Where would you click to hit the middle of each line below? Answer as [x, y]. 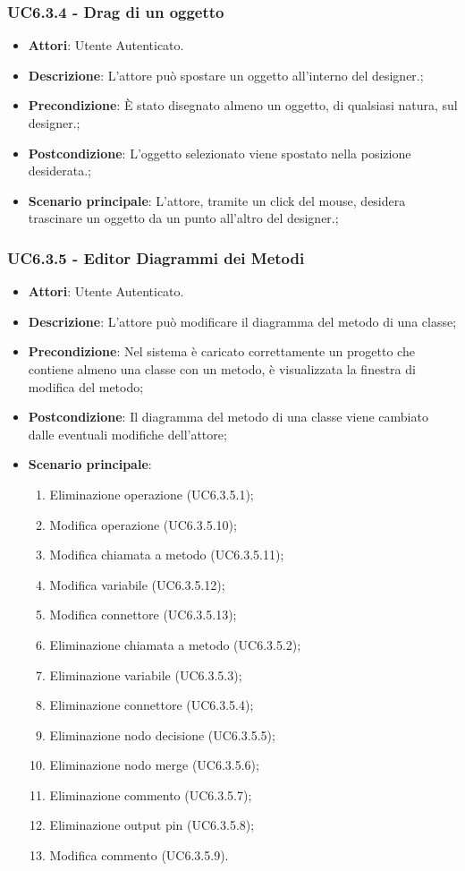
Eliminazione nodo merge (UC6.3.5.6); [154, 765]
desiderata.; [59, 171]
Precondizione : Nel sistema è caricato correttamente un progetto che [221, 351]
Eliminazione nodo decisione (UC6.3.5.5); [162, 734]
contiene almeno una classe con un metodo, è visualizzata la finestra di [222, 368]
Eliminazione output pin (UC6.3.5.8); [152, 825]
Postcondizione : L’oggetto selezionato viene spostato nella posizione [220, 153]
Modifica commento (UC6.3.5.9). [139, 855]
